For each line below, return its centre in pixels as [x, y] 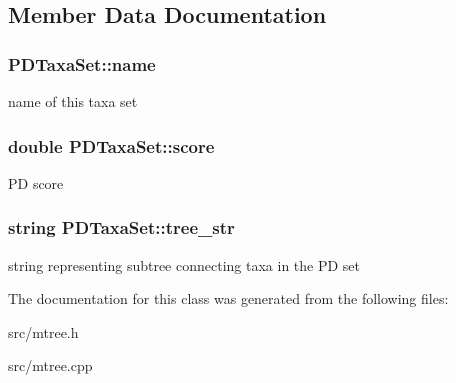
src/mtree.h [43, 331]
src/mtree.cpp [50, 365]
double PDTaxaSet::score [111, 145]
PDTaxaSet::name [82, 63]
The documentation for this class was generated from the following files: [228, 298]
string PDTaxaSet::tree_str [121, 227]
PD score [36, 182]
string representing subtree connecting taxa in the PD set [184, 264]
